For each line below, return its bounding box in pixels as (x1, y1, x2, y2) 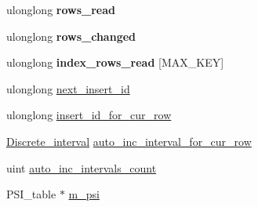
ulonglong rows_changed (6, 27, 136, 44)
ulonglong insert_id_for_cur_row (6, 107, 172, 123)
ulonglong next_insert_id (6, 80, 130, 96)
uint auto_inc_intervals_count (6, 159, 157, 176)
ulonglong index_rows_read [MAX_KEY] (6, 54, 224, 71)
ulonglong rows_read (6, 2, 115, 17)
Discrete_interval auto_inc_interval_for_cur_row (6, 133, 252, 149)
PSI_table (6, 186, 56, 202)
